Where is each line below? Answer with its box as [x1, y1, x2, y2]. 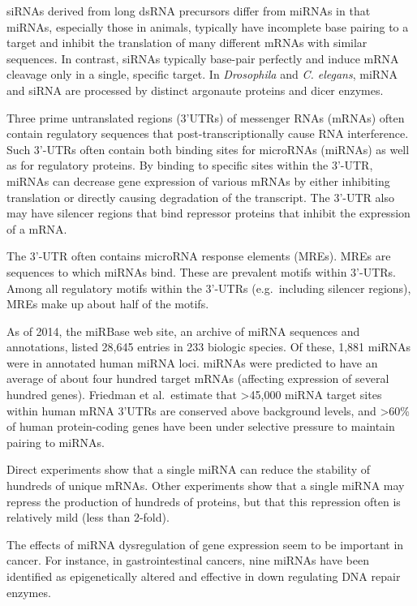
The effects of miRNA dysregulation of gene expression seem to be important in [6, 535, 404, 552]
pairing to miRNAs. [6, 433, 105, 450]
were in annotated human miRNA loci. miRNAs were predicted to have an [6, 354, 378, 371]
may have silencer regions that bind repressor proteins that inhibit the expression [6, 204, 411, 221]
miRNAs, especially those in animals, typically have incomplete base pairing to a [6, 18, 409, 35]
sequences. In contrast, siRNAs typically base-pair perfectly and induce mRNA [6, 49, 399, 67]
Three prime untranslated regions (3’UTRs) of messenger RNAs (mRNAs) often [6, 109, 405, 126]
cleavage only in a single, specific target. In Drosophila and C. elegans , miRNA [6, 66, 398, 83]
